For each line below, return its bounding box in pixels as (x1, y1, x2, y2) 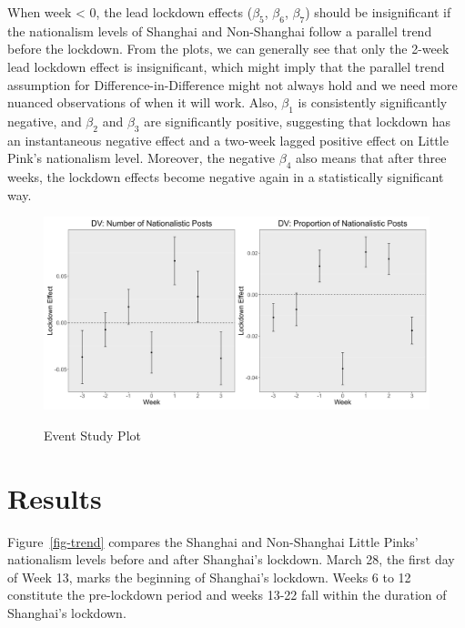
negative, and (7, 111, 82, 130)
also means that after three (295, 148, 447, 167)
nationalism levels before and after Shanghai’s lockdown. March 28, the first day (7, 550, 455, 569)
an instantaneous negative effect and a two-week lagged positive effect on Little (7, 130, 449, 149)
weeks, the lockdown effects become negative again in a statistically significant (7, 167, 444, 187)
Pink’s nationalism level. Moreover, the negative (7, 148, 276, 167)
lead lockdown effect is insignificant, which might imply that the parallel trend (7, 56, 445, 76)
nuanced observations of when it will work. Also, (7, 93, 278, 112)
